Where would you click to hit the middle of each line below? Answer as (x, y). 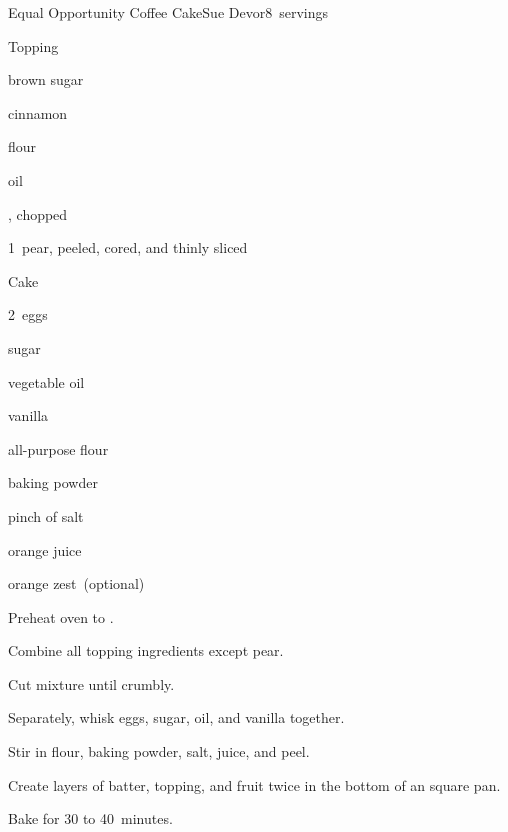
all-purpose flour (58, 448)
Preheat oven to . (61, 616)
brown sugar (46, 79)
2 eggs (28, 314)
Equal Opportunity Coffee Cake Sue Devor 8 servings (168, 12)
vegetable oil (46, 381)
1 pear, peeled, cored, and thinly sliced (128, 247)
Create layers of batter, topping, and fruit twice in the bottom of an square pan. (254, 784)
